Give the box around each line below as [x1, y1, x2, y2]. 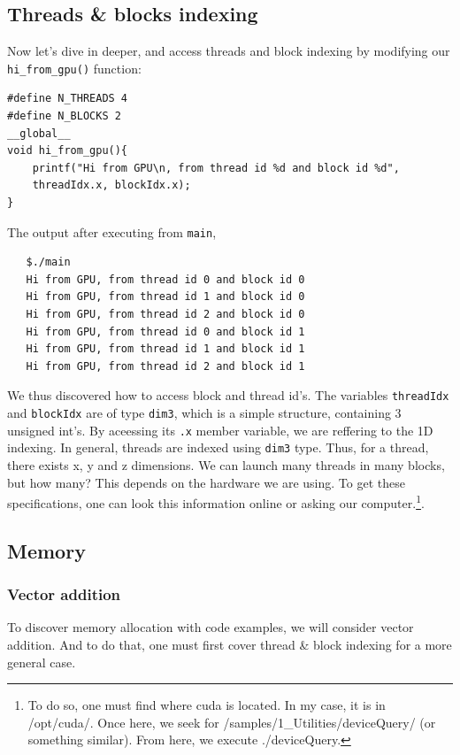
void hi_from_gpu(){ [7, 144, 128, 158]
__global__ [7, 127, 71, 140]
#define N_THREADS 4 [7, 92, 128, 105]
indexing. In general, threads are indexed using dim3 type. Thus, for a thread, [7, 438, 429, 457]
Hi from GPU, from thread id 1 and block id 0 [26, 290, 305, 304]
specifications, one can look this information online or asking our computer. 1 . [7, 491, 425, 512]
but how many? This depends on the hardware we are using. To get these [7, 473, 405, 491]
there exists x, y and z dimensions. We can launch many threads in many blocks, [7, 456, 445, 474]
